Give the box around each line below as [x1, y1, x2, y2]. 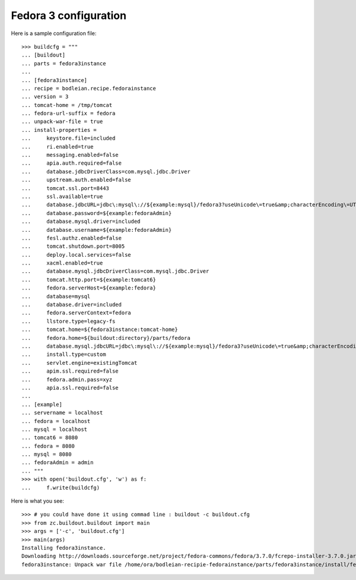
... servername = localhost [21, 409, 103, 416]
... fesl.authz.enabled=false [21, 235, 122, 241]
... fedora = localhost [21, 418, 91, 424]
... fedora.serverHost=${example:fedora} [21, 285, 157, 291]
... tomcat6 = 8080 [21, 434, 78, 441]
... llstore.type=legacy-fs [21, 318, 116, 324]
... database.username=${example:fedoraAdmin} [21, 226, 172, 233]
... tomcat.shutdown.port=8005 [21, 243, 125, 250]
